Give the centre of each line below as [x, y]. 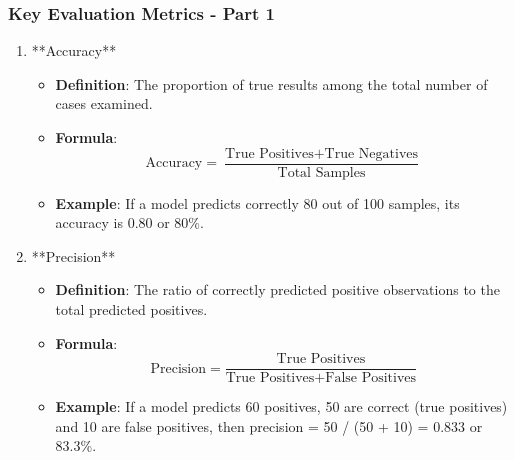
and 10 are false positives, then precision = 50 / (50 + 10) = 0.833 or [269, 425]
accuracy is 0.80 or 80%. [129, 222]
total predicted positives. [131, 309]
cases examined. [104, 103]
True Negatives [371, 153]
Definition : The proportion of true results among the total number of [271, 83]
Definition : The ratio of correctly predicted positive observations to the [277, 289]
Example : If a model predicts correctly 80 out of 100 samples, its [257, 202]
